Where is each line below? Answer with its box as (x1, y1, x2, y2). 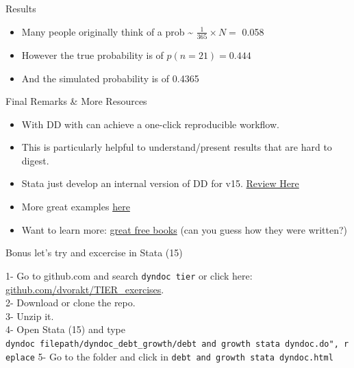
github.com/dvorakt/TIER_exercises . (5, 282, 164, 296)
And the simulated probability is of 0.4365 (21, 71, 199, 85)
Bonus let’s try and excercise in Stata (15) (5, 245, 183, 260)
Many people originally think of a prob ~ (21, 24, 193, 38)
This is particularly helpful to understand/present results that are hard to (21, 140, 332, 154)
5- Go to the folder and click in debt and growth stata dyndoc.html (38, 349, 333, 363)
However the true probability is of (21, 47, 164, 62)
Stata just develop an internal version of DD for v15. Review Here (21, 176, 299, 191)
